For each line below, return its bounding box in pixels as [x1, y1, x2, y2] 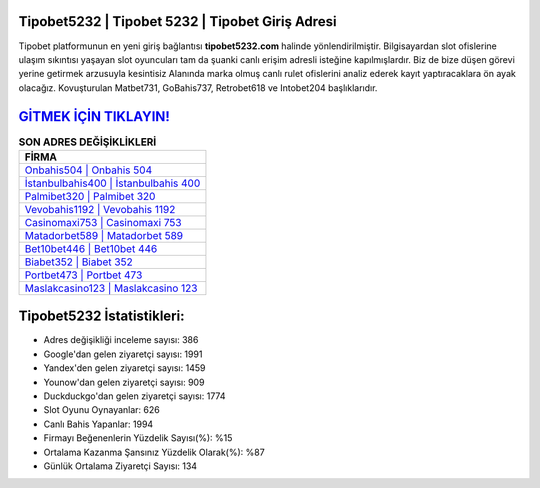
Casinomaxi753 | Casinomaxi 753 [24, 215, 182, 229]
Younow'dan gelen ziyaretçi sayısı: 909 [43, 376, 205, 388]
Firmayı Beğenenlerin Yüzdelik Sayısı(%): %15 [43, 432, 233, 444]
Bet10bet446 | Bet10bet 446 [24, 241, 158, 255]
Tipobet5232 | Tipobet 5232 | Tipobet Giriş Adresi [18, 13, 337, 30]
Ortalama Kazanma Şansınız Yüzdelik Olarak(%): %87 [43, 446, 265, 458]
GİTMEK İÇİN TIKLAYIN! [18, 108, 170, 125]
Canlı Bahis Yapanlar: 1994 [43, 418, 154, 430]
